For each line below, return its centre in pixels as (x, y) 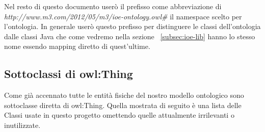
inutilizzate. (22, 125)
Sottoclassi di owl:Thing (69, 74)
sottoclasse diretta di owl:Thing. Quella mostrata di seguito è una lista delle (123, 105)
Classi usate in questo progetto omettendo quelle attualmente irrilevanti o (119, 115)
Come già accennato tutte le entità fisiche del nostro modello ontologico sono (124, 95)
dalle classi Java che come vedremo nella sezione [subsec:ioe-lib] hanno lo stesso (130, 36)
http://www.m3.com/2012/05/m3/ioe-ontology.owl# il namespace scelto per (123, 16)
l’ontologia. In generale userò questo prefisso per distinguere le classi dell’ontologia (132, 26)
